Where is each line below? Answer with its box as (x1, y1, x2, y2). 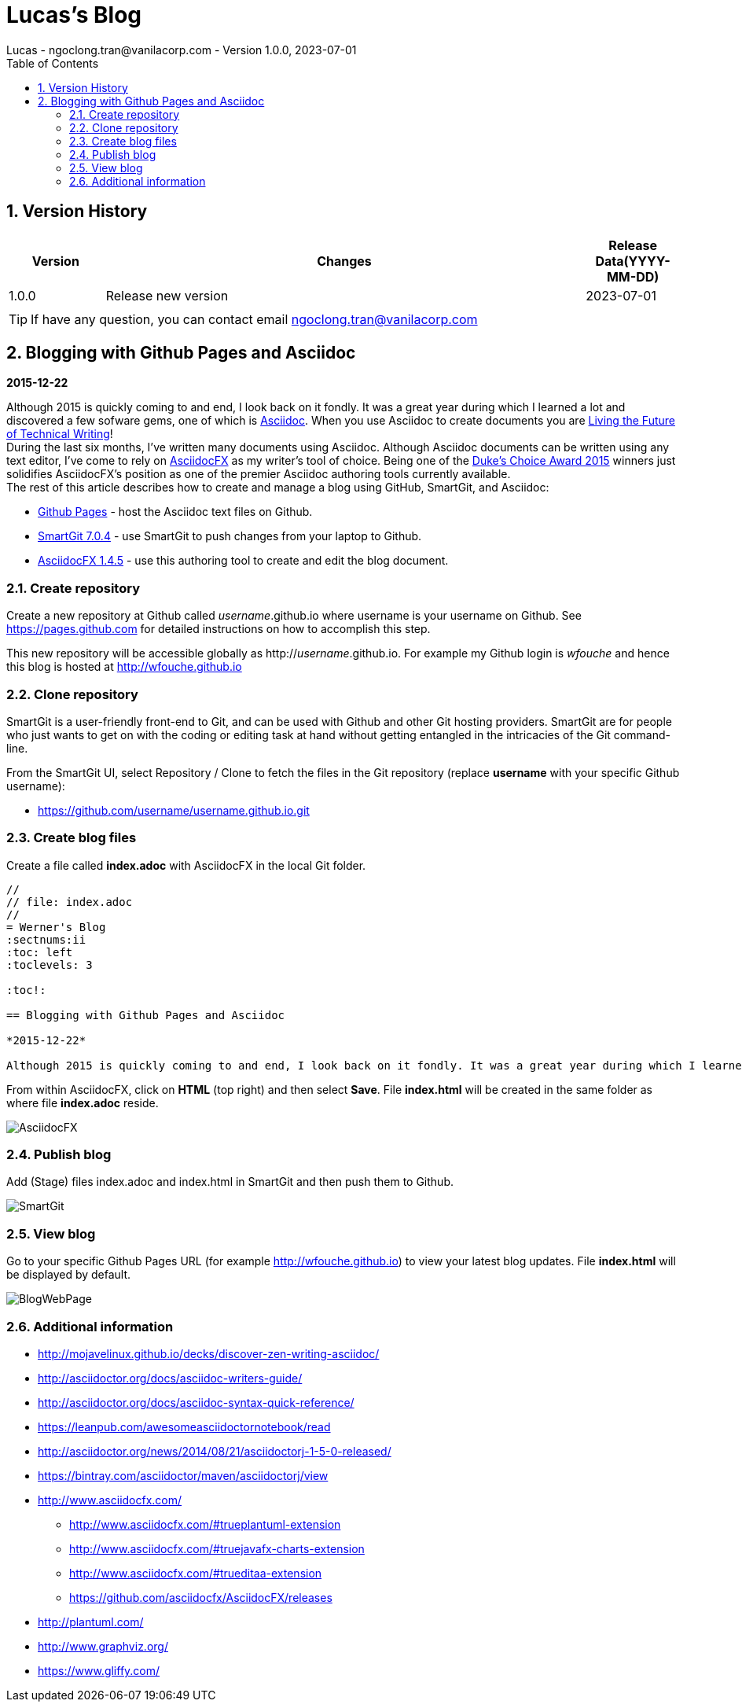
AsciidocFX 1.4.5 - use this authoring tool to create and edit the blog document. (38, 554, 449, 568)
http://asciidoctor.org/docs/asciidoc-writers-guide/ (38, 1371, 303, 1385)
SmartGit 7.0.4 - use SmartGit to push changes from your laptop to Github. (38, 529, 422, 543)
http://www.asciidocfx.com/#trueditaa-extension (69, 1566, 322, 1580)
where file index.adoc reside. (6, 1095, 159, 1110)
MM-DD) (606, 268, 659, 285)
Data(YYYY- (595, 252, 670, 269)
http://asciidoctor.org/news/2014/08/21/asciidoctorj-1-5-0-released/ (38, 1444, 391, 1458)
